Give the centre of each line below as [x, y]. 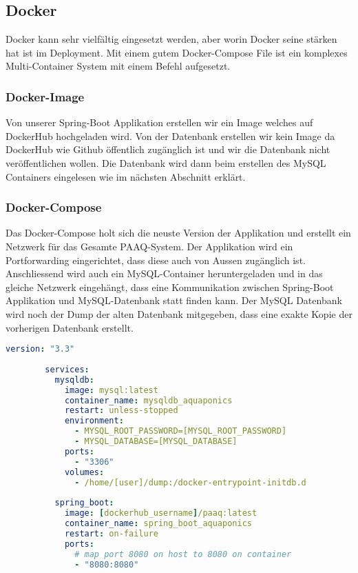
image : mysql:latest [111, 390]
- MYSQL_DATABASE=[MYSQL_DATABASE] [156, 442]
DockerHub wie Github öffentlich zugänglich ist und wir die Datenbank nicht [168, 149]
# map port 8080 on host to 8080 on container [183, 554]
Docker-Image [45, 96]
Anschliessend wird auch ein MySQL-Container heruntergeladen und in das [164, 273]
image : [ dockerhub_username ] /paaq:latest [161, 513]
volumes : [84, 472]
